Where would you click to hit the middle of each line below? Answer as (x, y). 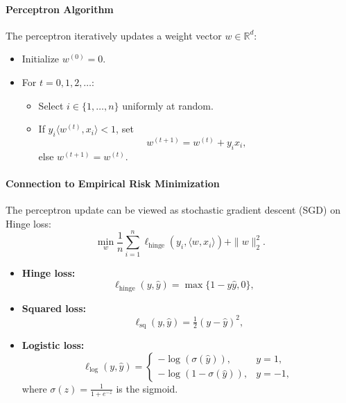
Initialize (41, 59)
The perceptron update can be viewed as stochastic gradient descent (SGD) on (173, 210)
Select (51, 105)
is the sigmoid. (147, 388)
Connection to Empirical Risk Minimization (113, 183)
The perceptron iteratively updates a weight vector (114, 35)
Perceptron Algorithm (60, 9)
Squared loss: (54, 308)
